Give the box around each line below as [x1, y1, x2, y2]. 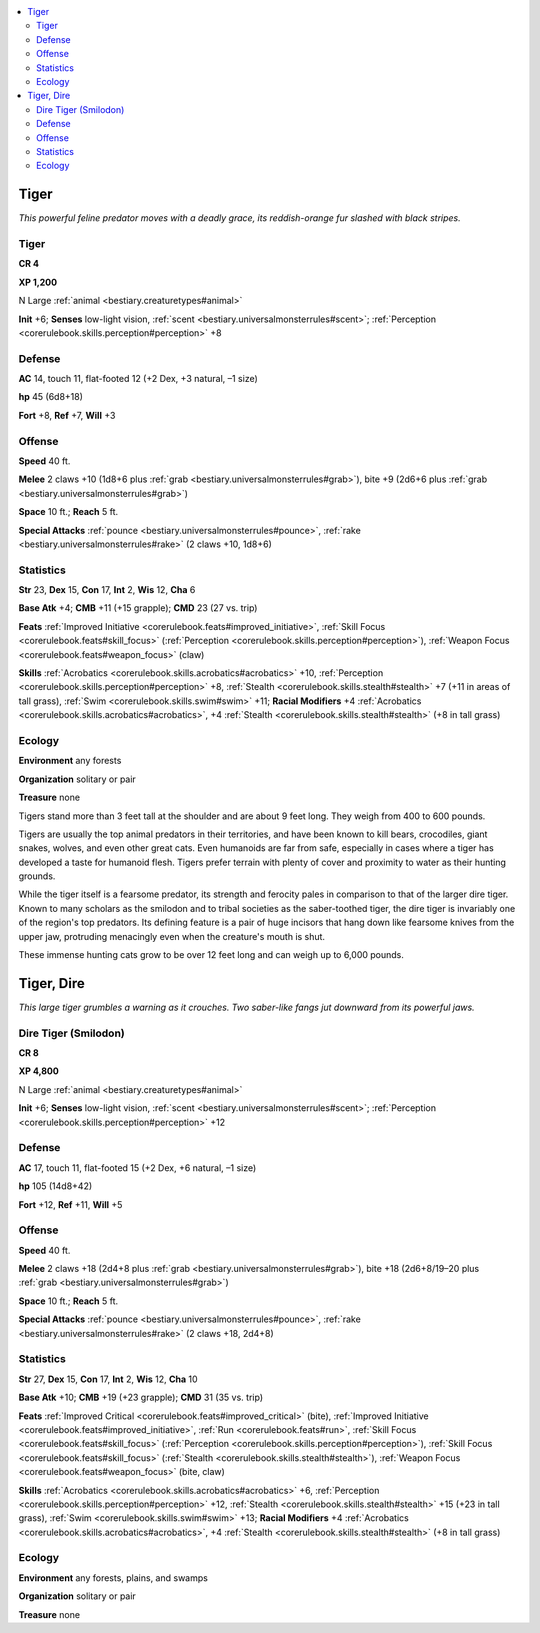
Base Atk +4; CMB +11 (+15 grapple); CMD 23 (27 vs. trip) [18, 602, 258, 614]
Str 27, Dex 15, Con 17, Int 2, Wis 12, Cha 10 [18, 1373, 199, 1385]
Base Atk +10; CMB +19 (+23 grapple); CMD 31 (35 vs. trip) [18, 1391, 264, 1404]
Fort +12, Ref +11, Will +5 [18, 1198, 123, 1210]
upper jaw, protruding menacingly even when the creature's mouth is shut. [18, 930, 325, 942]
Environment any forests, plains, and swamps [18, 1571, 209, 1584]
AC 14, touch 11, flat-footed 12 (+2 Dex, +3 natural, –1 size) [18, 373, 259, 385]
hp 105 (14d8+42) [18, 1180, 93, 1192]
